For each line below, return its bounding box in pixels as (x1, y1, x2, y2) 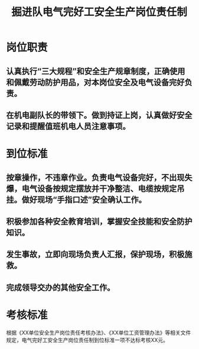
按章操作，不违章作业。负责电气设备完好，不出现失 (6, 172, 193, 182)
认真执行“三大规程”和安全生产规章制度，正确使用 (6, 66, 185, 76)
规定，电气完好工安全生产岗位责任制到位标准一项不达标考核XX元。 (6, 336, 169, 343)
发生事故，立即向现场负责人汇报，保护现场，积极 (6, 249, 185, 260)
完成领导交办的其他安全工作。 (6, 282, 115, 292)
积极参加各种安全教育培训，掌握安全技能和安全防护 (6, 216, 193, 226)
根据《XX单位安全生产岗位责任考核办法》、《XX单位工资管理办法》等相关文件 (6, 329, 191, 336)
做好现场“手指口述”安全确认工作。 (21, 194, 146, 204)
